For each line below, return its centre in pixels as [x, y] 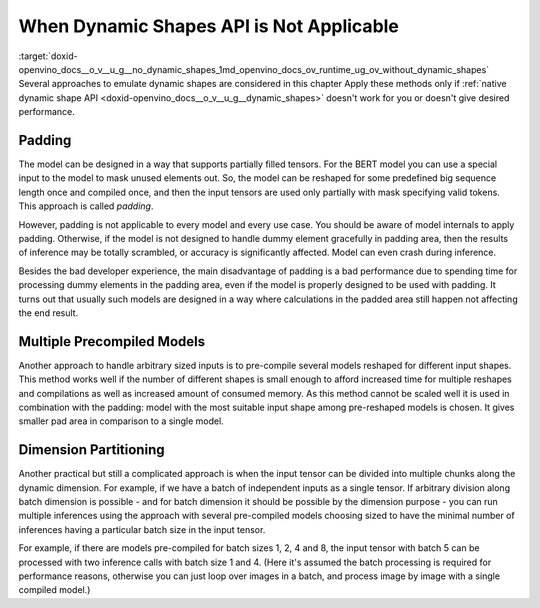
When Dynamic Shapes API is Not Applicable [209, 26]
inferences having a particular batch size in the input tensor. [142, 529]
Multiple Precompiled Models [111, 341]
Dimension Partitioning [91, 450]
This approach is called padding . [86, 206]
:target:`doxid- [48, 56]
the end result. [48, 312]
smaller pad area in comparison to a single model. [121, 421]
